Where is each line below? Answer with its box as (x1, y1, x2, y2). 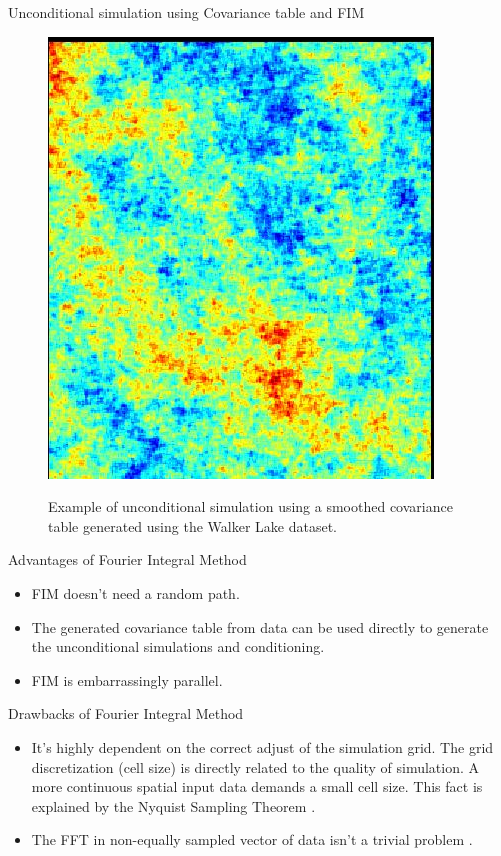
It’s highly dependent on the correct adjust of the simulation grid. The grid (31, 736, 494, 757)
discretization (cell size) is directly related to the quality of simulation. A (31, 756, 480, 777)
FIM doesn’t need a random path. (31, 582, 240, 603)
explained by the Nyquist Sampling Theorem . (31, 795, 316, 816)
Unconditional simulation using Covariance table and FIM (8, 2, 365, 22)
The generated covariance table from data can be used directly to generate (31, 616, 489, 637)
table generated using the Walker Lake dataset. (48, 515, 337, 536)
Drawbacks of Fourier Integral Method (8, 703, 244, 724)
